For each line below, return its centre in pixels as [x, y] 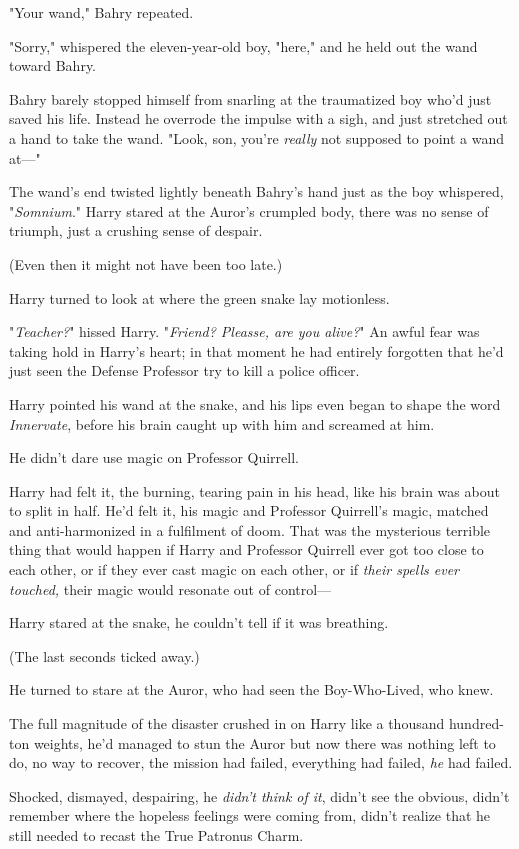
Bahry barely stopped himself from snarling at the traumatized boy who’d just [250, 98]
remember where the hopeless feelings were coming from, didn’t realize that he [250, 815]
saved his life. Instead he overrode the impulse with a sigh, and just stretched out [258, 118]
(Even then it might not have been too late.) [146, 263]
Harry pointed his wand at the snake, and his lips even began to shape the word [255, 403]
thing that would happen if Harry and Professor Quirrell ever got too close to [246, 549]
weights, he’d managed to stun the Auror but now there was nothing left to [264, 742]
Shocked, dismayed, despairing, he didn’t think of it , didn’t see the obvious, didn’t [259, 795]
